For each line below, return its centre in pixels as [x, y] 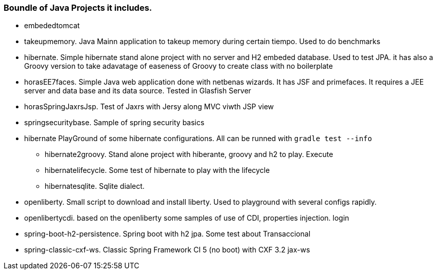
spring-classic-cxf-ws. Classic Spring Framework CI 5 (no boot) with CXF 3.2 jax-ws [167, 250]
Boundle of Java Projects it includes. [78, 8]
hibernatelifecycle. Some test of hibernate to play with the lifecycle [157, 170]
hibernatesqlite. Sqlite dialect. [95, 186]
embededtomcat [52, 26]
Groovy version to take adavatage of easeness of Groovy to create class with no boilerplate [178, 66]
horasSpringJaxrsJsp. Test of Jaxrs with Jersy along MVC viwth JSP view [149, 107]
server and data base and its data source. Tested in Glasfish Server [138, 91]
